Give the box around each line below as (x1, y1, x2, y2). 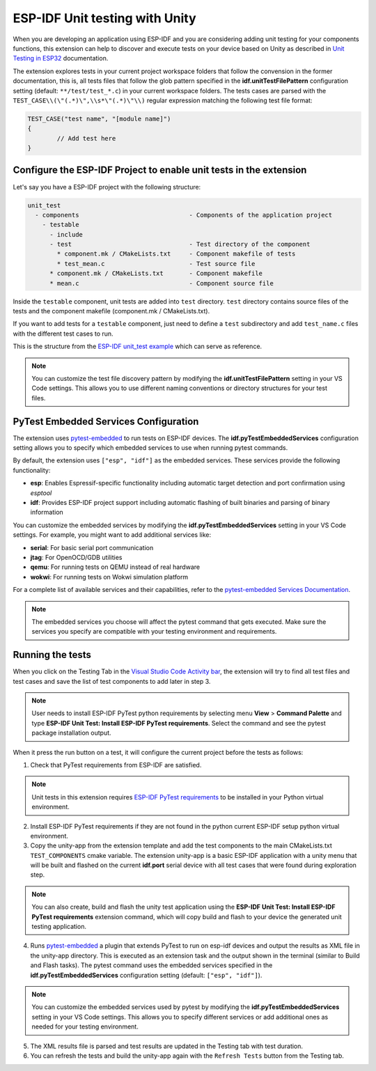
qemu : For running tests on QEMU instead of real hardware (30, 563, 201, 571)
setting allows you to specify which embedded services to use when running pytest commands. (13, 444, 288, 452)
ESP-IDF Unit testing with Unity (13, 10, 196, 26)
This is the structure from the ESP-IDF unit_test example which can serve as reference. (13, 342, 263, 351)
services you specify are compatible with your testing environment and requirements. (31, 627, 277, 636)
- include (49, 230, 84, 238)
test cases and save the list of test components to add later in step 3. (13, 677, 211, 685)
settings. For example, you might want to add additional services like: (13, 531, 212, 539)
